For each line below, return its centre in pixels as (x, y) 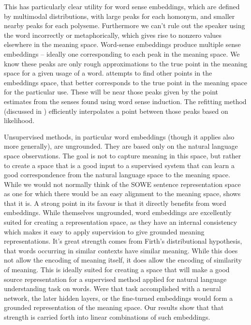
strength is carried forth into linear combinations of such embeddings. (107, 317)
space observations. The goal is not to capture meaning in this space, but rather (123, 155)
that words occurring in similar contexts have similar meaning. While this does (121, 250)
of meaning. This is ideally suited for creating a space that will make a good (117, 270)
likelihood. (19, 120)
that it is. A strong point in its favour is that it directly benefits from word (115, 203)
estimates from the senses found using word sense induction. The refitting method (125, 101)
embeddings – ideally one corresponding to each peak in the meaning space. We (122, 54)
